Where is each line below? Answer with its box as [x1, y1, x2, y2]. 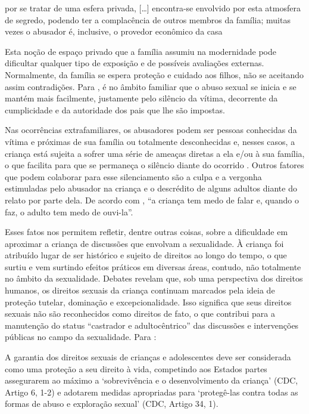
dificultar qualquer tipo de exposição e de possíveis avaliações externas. [5, 57, 264, 69]
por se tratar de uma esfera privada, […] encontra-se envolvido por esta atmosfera [5, 2, 301, 14]
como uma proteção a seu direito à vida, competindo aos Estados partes [5, 362, 267, 375]
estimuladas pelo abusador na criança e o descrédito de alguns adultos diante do [5, 182, 297, 194]
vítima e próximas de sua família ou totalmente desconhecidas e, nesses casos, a [5, 135, 295, 147]
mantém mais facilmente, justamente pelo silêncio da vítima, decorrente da [5, 92, 278, 104]
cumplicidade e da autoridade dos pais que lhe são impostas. [5, 103, 225, 116]
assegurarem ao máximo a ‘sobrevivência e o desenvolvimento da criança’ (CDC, [5, 374, 298, 387]
